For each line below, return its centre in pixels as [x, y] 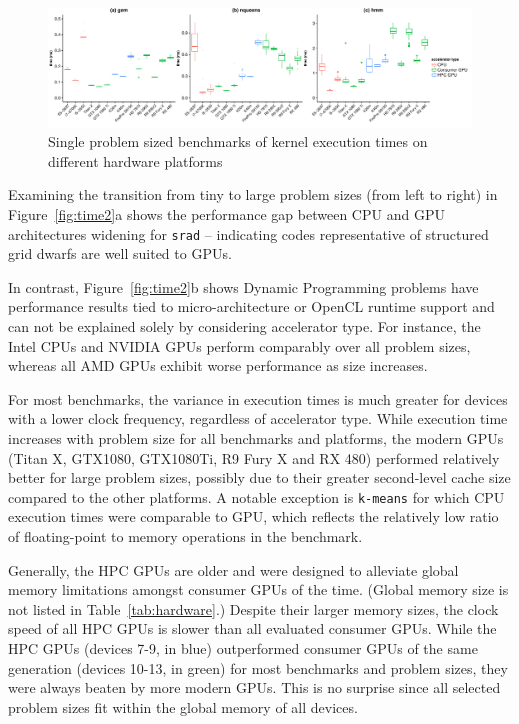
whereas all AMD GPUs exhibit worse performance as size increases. [218, 365]
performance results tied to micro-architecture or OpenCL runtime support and [251, 306]
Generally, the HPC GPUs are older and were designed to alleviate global [233, 569]
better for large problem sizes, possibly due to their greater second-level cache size [259, 477]
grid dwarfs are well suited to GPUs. [120, 253]
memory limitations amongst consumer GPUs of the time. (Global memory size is [258, 589]
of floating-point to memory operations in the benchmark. [185, 536]
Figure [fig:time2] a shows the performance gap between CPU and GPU [226, 214]
